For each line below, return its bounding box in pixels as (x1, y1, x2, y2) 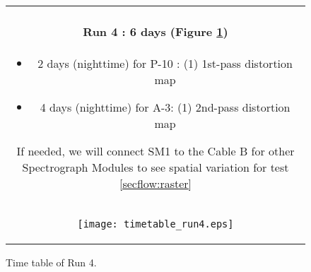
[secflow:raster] (119, 175, 192, 191)
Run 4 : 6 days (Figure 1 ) (83, 23, 228, 40)
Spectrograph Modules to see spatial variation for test (22, 158, 289, 175)
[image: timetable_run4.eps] (77, 218, 234, 230)
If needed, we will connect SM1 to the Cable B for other (16, 142, 295, 159)
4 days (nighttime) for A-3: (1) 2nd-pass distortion (40, 98, 291, 115)
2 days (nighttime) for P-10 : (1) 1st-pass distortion (37, 54, 293, 71)
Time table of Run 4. (6, 254, 97, 269)
